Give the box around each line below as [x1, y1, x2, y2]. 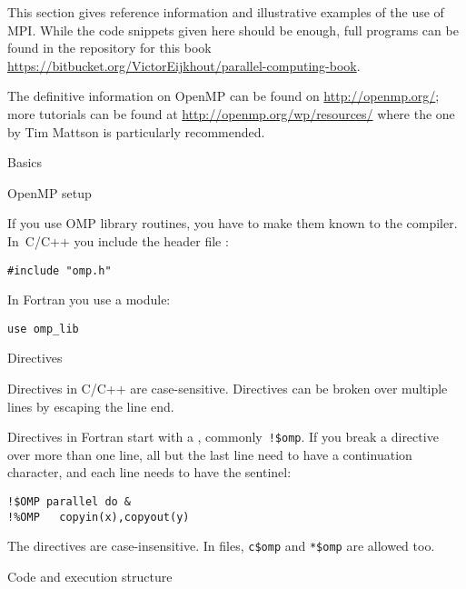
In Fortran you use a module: [7, 290, 171, 309]
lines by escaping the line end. [7, 396, 174, 415]
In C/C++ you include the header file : [7, 231, 229, 250]
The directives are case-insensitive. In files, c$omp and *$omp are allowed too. [7, 536, 435, 555]
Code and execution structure [7, 567, 173, 586]
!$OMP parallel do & [7, 495, 132, 509]
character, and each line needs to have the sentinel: [7, 463, 292, 482]
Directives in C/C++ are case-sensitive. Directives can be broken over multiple [7, 379, 448, 398]
